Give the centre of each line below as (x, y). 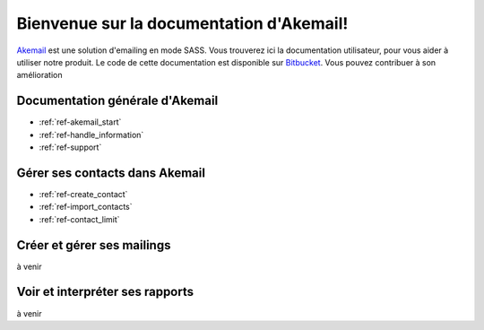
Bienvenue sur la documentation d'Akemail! (182, 23)
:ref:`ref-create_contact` (83, 194)
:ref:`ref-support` (70, 147)
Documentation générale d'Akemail (117, 101)
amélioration (39, 75)
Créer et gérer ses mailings (94, 245)
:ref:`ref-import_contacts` (86, 207)
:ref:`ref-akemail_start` (80, 122)
